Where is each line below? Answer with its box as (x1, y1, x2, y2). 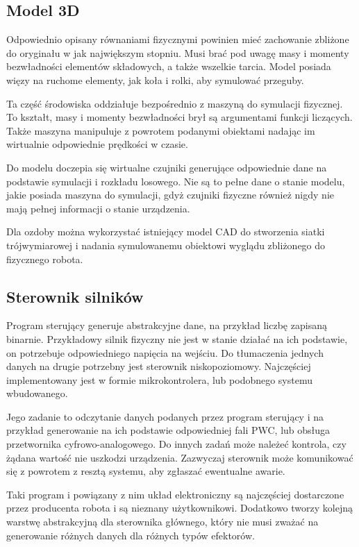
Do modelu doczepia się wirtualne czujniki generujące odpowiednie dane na (6, 160, 327, 174)
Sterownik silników (6, 285, 144, 307)
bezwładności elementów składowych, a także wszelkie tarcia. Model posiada (6, 59, 331, 74)
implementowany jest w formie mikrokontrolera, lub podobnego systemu (6, 372, 312, 387)
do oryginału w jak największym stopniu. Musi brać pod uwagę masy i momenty (6, 45, 349, 60)
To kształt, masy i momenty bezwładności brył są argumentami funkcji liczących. (6, 110, 353, 124)
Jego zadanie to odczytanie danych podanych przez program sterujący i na (6, 409, 324, 423)
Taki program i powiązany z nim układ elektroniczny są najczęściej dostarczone (6, 487, 344, 501)
